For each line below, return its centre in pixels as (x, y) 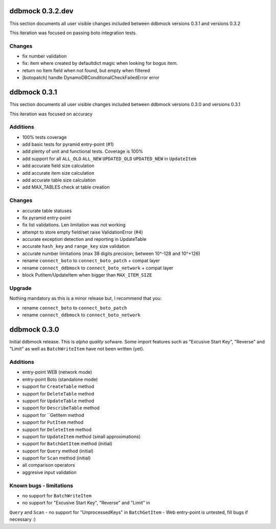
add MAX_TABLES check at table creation (66, 187)
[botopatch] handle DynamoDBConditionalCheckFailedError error (91, 78)
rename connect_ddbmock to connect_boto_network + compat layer (98, 268)
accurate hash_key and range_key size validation (76, 246)
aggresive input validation (49, 472)
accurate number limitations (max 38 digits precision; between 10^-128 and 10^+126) (111, 254)
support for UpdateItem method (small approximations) (81, 436)
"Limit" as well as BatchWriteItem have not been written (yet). (77, 349)
